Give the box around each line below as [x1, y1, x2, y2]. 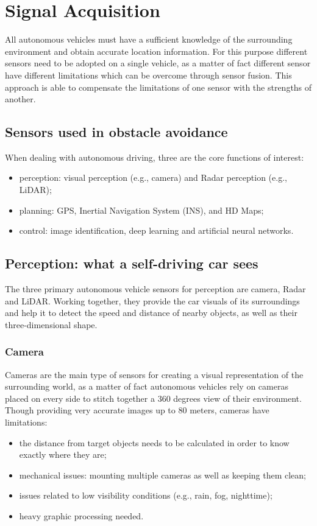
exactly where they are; [19, 448, 107, 461]
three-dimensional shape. [5, 318, 98, 331]
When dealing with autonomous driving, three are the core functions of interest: [5, 150, 304, 163]
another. [5, 93, 36, 105]
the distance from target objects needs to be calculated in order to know [19, 436, 290, 449]
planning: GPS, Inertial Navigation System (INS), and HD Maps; [19, 203, 264, 216]
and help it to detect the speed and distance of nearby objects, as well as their [5, 306, 297, 319]
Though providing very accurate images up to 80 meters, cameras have [5, 404, 269, 416]
